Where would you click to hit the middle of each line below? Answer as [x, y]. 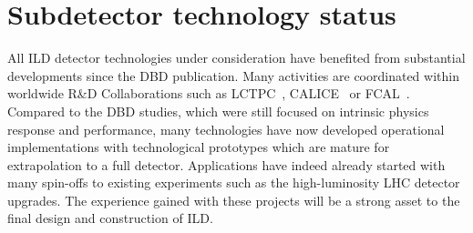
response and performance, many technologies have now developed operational [226, 129]
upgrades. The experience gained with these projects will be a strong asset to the [234, 200]
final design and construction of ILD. [110, 218]
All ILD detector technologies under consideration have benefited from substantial [236, 58]
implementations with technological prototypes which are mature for [199, 147]
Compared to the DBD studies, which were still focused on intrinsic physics [218, 111]
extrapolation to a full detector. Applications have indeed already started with [226, 164]
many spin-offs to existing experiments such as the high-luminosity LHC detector [234, 182]
